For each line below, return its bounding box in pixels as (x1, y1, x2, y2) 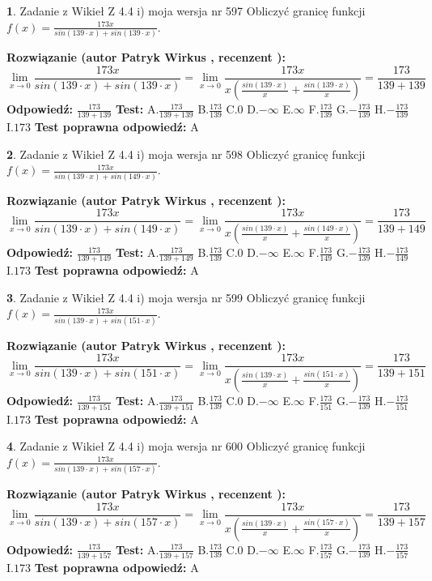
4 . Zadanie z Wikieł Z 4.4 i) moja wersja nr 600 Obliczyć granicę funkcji (6, 438, 366, 455)
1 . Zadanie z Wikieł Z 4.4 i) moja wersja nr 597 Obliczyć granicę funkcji (6, 2, 366, 19)
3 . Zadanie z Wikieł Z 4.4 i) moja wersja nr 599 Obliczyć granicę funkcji (6, 288, 366, 305)
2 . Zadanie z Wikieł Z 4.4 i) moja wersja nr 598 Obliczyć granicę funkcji (6, 145, 366, 162)
